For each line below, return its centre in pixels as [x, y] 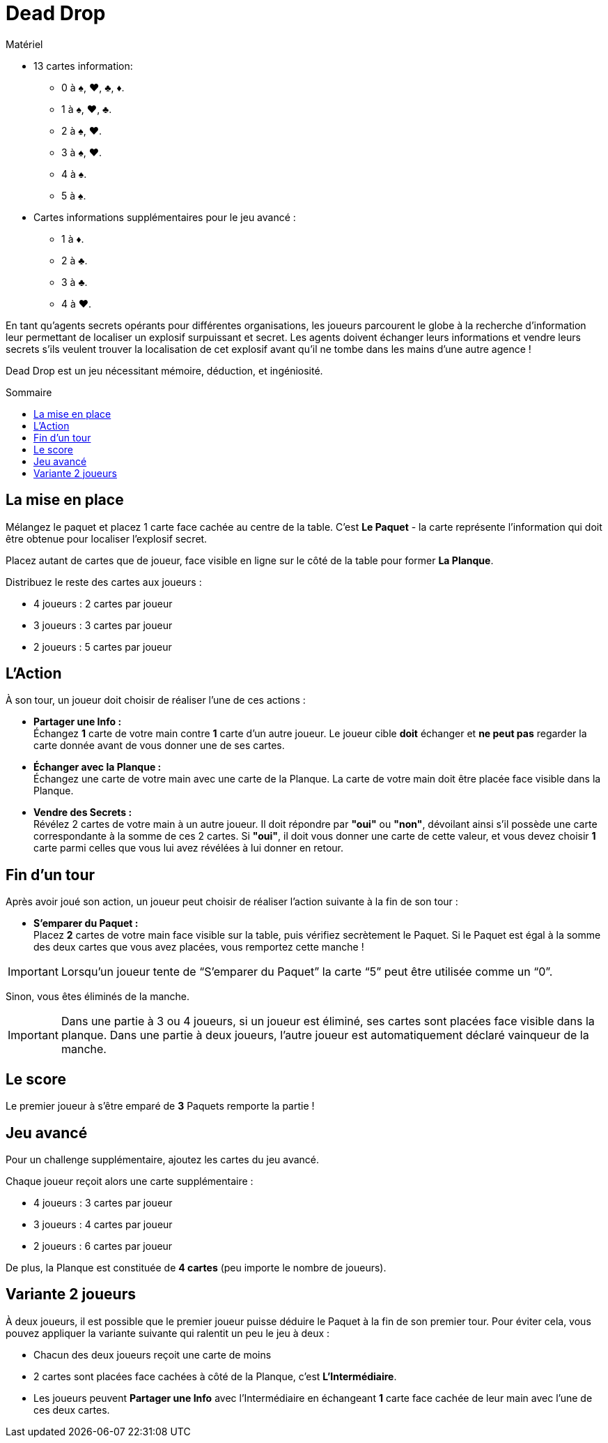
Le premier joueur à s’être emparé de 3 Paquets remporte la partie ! [160, 1106]
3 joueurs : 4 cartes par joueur [103, 1224]
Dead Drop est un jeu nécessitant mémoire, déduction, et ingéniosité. [164, 370]
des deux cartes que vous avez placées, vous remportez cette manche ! [199, 947]
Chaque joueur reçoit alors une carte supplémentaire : [130, 1181]
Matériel [24, 44]
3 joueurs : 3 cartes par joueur [103, 625]
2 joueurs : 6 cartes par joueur [103, 1246]
